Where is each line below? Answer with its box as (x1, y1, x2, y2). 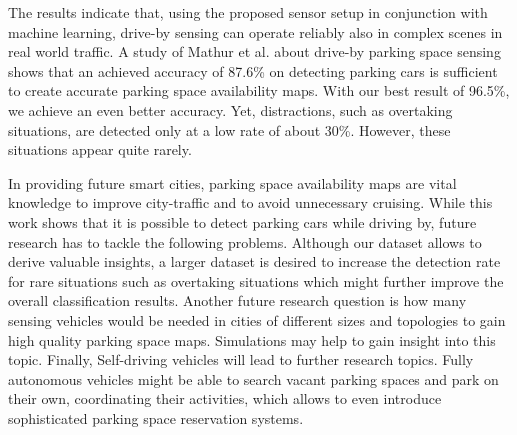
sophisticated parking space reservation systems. (8, 407, 304, 428)
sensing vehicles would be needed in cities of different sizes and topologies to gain (8, 309, 506, 330)
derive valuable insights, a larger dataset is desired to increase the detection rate (8, 251, 501, 272)
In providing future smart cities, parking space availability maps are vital (8, 172, 457, 193)
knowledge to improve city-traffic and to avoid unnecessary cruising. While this (8, 192, 493, 213)
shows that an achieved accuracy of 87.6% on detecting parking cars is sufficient (8, 60, 498, 81)
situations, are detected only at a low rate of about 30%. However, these (8, 119, 451, 140)
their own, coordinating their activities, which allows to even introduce (8, 388, 442, 409)
